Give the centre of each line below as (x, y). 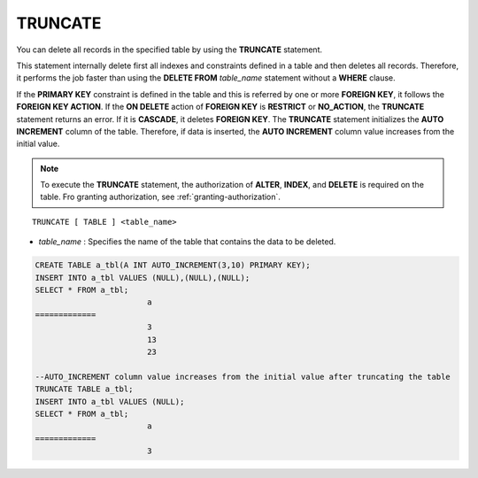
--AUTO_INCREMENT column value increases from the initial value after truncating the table (243, 377)
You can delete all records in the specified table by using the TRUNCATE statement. (170, 50)
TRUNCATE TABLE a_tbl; (84, 389)
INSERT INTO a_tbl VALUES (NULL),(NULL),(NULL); (143, 278)
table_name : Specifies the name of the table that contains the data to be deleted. (187, 242)
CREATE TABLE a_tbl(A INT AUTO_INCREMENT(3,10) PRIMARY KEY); (173, 265)
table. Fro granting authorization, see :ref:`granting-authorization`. (160, 197)
